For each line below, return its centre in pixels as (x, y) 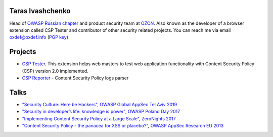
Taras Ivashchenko (40, 11)
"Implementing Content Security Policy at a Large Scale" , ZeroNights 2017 (99, 118)
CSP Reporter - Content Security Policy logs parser (75, 78)
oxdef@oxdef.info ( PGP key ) (39, 37)
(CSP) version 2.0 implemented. (55, 71)
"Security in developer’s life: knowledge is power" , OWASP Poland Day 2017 (101, 112)
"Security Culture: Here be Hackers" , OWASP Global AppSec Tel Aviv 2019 (99, 104)
